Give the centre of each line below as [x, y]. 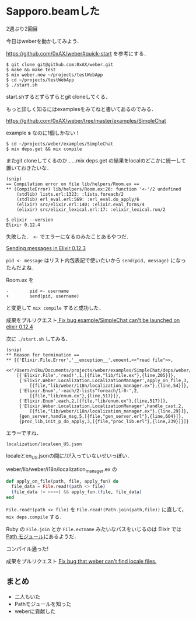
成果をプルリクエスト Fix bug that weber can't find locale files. [81, 562]
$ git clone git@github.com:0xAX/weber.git [60, 64]
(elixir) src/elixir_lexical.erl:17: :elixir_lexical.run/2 [91, 209]
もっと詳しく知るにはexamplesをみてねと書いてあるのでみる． [81, 109]
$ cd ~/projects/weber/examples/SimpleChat [60, 144]
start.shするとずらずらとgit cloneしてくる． [58, 96]
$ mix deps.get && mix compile [44, 149]
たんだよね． [21, 267]
